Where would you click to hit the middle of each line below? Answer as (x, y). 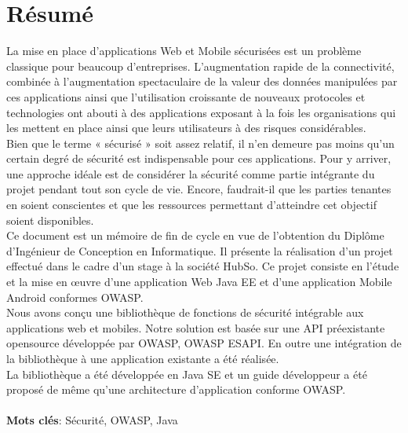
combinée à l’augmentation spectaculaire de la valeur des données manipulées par (202, 81)
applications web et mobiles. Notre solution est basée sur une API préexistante (196, 327)
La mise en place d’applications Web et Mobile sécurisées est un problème (184, 51)
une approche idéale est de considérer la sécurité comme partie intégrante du (191, 173)
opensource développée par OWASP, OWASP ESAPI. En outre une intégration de (204, 343)
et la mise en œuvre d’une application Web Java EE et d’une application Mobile (199, 282)
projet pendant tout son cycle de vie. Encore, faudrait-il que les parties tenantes (199, 189)
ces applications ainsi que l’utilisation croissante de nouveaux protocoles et (186, 96)
